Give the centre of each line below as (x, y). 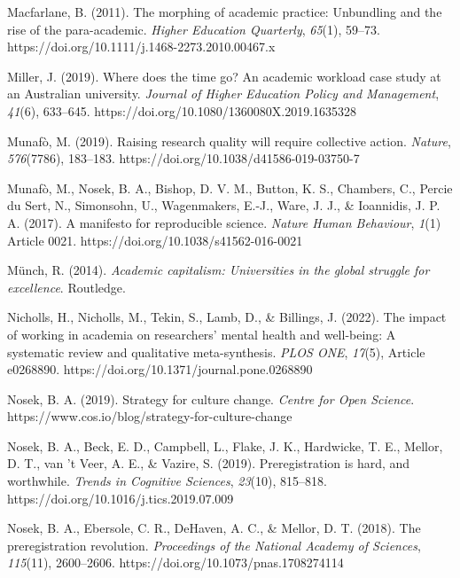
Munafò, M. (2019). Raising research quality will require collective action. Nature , (229, 141)
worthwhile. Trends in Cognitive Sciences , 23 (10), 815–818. (167, 481)
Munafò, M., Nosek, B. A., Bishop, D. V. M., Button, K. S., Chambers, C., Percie (230, 187)
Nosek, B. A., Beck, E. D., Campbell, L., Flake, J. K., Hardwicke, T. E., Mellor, (225, 445)
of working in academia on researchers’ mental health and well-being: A (202, 334)
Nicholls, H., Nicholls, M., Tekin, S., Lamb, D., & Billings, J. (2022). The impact (227, 317)
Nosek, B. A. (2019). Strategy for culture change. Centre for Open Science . (211, 398)
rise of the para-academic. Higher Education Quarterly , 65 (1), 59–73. (194, 29)
